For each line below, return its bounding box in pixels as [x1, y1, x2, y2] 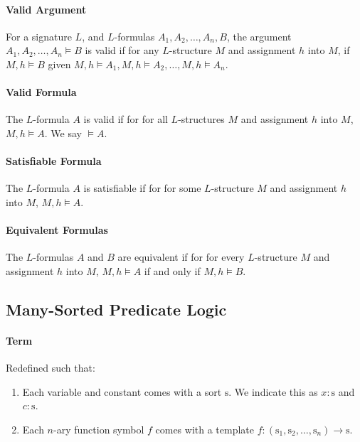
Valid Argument [6, 1, 87, 16]
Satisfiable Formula [6, 153, 102, 168]
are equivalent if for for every [117, 249, 245, 264]
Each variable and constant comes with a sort [22, 384, 222, 399]
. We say [44, 125, 82, 140]
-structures [178, 112, 225, 126]
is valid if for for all [83, 112, 168, 126]
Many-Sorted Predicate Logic [6, 298, 227, 320]
